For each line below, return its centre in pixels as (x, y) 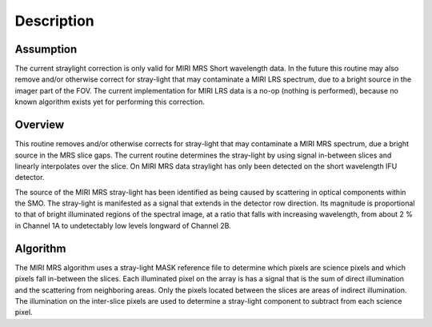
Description (55, 21)
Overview (40, 125)
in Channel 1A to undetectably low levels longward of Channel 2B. (123, 225)
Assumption (46, 49)
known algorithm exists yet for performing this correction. (110, 102)
